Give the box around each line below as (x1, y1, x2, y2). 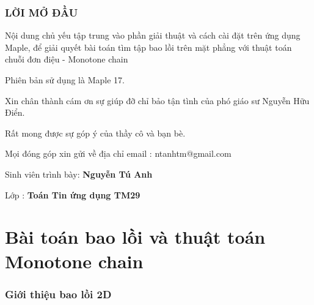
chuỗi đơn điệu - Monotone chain (5, 53, 128, 66)
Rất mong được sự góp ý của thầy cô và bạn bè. (5, 126, 186, 139)
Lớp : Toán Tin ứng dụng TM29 (5, 188, 141, 201)
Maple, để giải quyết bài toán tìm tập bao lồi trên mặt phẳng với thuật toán (5, 40, 292, 53)
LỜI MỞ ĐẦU (5, 4, 78, 20)
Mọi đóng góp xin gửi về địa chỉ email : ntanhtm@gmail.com (5, 147, 232, 160)
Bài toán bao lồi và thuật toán (5, 224, 266, 249)
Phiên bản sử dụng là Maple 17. (5, 73, 125, 86)
